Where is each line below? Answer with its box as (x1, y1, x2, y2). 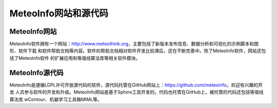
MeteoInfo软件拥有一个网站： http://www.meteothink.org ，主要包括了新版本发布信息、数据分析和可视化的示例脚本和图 (9, 41, 259, 47)
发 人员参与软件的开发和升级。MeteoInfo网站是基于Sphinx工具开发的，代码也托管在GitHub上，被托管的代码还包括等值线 (9, 89, 264, 95)
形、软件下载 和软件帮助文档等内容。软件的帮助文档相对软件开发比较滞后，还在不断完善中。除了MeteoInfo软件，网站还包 (9, 48, 266, 54)
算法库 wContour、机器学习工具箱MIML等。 (9, 96, 102, 102)
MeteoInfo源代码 (9, 68, 64, 77)
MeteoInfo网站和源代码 (9, 8, 109, 19)
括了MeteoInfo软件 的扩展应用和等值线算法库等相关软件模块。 (9, 55, 141, 61)
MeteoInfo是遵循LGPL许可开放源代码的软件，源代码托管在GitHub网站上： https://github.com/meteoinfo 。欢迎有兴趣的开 (9, 82, 263, 88)
